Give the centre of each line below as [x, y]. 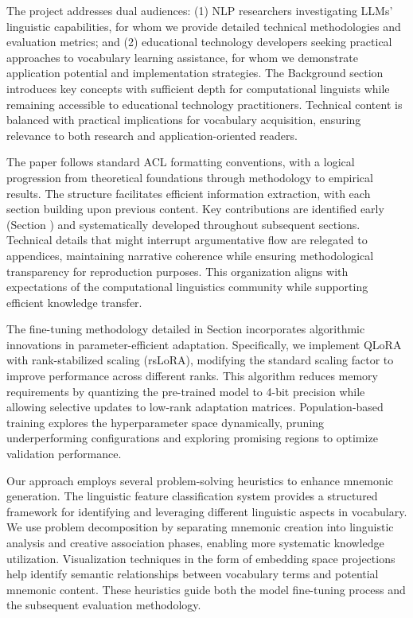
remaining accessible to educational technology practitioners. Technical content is [205, 104]
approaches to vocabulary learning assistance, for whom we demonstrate [182, 57]
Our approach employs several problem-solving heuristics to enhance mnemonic [200, 480]
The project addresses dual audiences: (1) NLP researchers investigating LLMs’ [200, 10]
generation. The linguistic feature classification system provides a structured [192, 496]
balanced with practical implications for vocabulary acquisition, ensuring [184, 120]
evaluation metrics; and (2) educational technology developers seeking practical [199, 42]
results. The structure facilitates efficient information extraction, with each [189, 193]
